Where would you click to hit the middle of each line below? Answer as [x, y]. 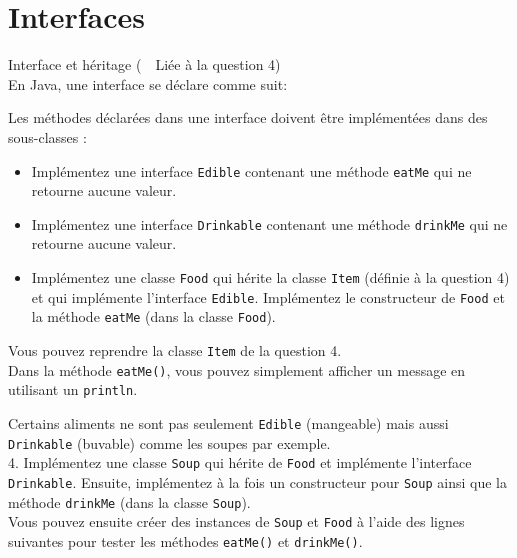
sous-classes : [47, 136]
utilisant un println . [73, 389]
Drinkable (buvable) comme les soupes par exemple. [169, 442]
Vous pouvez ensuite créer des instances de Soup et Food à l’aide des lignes [236, 521]
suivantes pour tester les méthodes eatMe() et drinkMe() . [185, 540]
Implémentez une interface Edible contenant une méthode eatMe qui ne [251, 170]
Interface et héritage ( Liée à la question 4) [144, 64]
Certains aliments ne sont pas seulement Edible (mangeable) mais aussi [228, 422]
